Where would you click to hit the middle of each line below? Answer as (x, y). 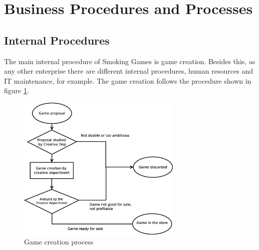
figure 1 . (17, 90)
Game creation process (59, 241)
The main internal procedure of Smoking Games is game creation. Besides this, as (130, 61)
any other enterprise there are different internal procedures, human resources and (128, 71)
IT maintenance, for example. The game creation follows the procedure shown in (128, 80)
